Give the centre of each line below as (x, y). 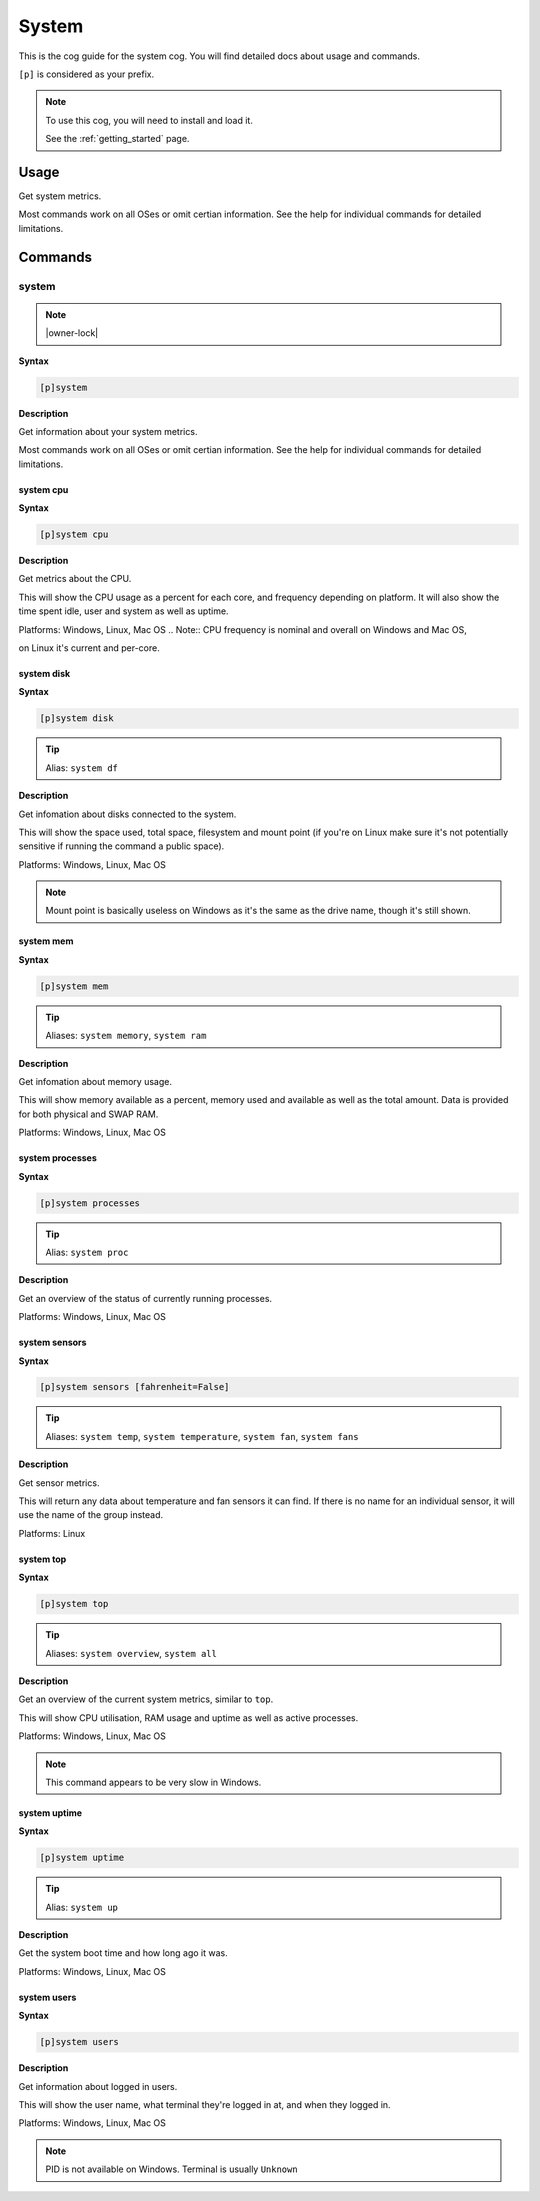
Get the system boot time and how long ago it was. (123, 1953)
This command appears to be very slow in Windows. (153, 1782)
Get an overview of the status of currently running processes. (145, 1298)
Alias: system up (82, 1907)
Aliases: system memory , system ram (126, 1036)
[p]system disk (76, 718)
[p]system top (74, 1604)
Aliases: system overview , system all (131, 1653)
